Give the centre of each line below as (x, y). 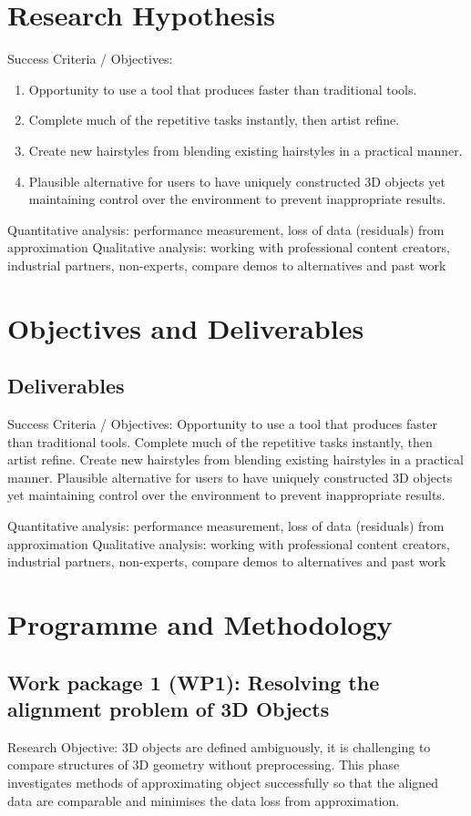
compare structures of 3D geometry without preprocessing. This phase (204, 765)
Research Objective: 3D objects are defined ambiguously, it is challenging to (219, 746)
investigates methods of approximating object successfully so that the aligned (223, 782)
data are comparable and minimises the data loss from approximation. (204, 800)
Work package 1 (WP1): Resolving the (194, 682)
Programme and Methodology (200, 623)
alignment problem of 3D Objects (169, 708)
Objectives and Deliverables (186, 327)
